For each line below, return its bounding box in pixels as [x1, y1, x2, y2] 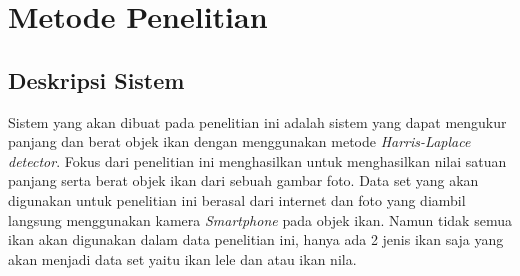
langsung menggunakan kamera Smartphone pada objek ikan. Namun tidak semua [8, 209, 512, 230]
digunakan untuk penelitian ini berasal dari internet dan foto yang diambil [8, 189, 466, 210]
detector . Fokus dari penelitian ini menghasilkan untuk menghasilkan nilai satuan [8, 150, 507, 171]
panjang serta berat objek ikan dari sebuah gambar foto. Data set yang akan [8, 170, 479, 191]
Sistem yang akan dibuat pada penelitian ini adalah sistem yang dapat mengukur [8, 111, 507, 132]
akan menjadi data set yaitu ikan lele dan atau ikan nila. [8, 248, 357, 269]
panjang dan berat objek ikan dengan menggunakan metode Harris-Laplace [8, 131, 471, 152]
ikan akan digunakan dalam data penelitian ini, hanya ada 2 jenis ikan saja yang [8, 229, 504, 250]
